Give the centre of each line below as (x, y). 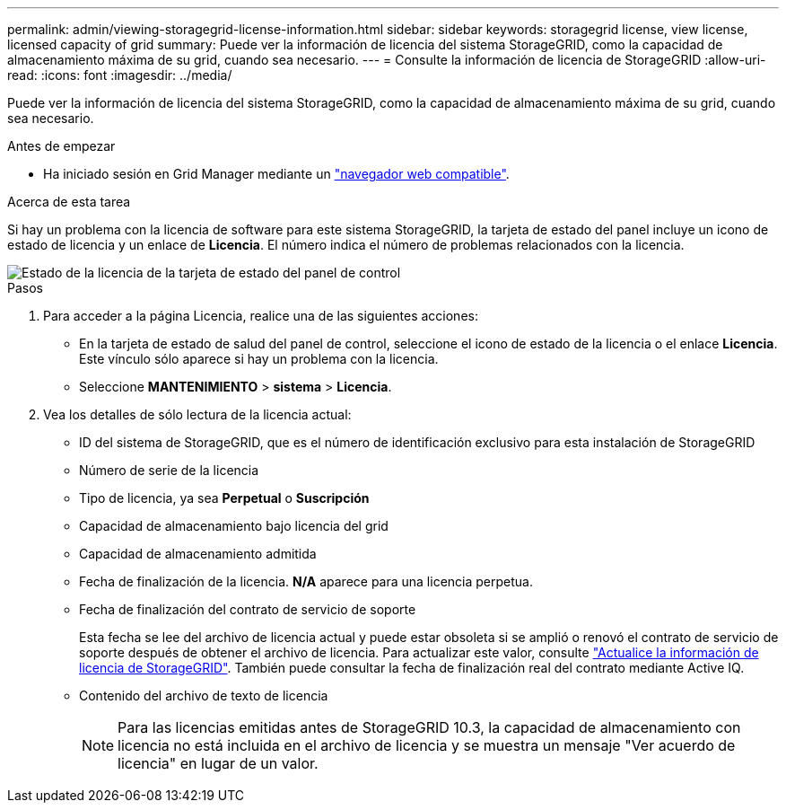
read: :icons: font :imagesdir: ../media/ (120, 75)
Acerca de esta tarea (69, 202)
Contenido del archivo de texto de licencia (204, 696)
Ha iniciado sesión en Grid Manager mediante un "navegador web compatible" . (276, 174)
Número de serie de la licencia (169, 470)
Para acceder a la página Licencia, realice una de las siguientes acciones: (261, 316)
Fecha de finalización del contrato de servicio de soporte (248, 609)
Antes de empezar (61, 146)
